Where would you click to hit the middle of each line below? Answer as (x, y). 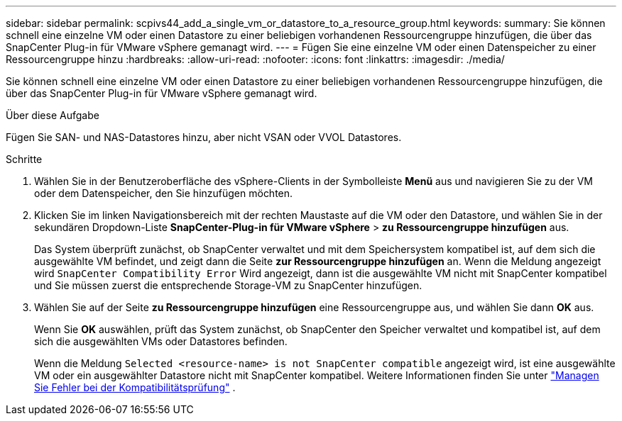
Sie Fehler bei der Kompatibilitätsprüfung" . (135, 387)
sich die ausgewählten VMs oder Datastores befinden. (161, 341)
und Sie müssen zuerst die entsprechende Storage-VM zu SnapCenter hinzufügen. (228, 285)
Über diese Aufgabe (53, 115)
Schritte (24, 159)
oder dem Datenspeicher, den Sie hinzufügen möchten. (164, 193)
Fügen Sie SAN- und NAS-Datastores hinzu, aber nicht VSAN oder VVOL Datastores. (204, 137)
